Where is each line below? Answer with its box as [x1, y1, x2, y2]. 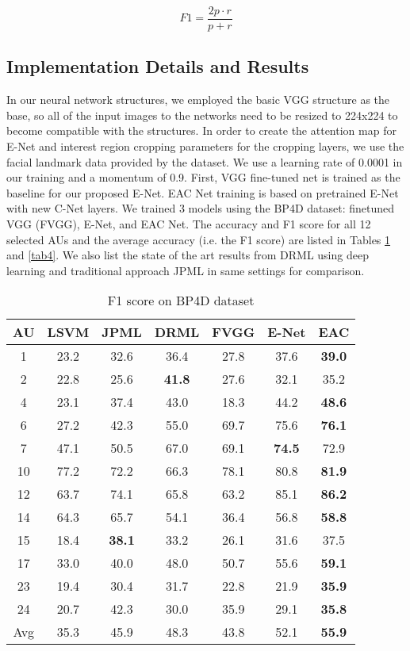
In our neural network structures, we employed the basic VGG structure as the [6, 91, 390, 108]
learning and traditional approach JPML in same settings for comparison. [6, 262, 365, 278]
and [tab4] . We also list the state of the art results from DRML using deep [6, 247, 369, 263]
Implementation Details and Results [6, 54, 309, 79]
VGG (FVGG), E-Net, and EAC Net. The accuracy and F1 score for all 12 [6, 216, 371, 232]
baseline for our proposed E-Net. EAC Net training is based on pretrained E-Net [6, 184, 399, 201]
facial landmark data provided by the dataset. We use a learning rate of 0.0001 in [6, 153, 403, 170]
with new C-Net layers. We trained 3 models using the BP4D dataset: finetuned [6, 200, 395, 216]
